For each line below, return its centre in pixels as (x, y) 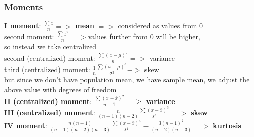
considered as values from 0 (160, 26)
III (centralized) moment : (50, 112)
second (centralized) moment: (50, 58)
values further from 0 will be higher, (144, 36)
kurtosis (227, 126)
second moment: (29, 36)
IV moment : (26, 126)
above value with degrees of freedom (60, 89)
